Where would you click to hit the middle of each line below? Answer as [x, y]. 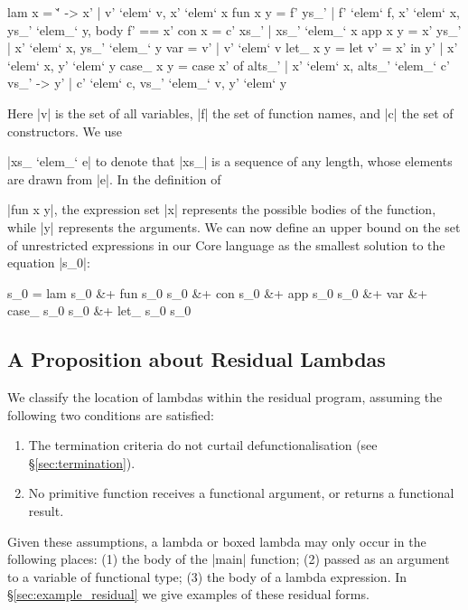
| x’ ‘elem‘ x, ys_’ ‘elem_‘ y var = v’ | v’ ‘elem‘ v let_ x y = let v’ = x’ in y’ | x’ [233, 47]
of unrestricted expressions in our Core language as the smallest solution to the [226, 244]
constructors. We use [65, 131]
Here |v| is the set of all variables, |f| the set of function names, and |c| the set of [230, 113]
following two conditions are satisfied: [111, 414]
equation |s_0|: [49, 263]
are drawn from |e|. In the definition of [114, 178]
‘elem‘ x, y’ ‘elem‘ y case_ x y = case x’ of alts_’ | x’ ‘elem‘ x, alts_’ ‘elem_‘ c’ [229, 65]
